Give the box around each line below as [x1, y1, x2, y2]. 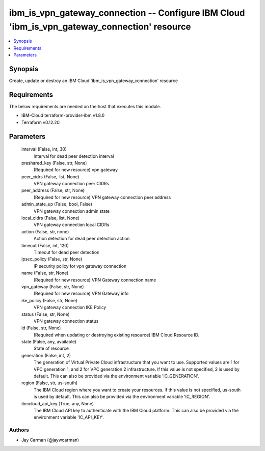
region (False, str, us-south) [21, 380, 78, 386]
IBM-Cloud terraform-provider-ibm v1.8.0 [21, 113, 105, 118]
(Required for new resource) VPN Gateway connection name [33, 277, 157, 282]
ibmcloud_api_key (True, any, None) [21, 400, 94, 406]
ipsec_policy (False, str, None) [21, 256, 83, 262]
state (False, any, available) [21, 339, 77, 345]
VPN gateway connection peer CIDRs [33, 181, 109, 187]
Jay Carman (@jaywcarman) [21, 437, 79, 443]
